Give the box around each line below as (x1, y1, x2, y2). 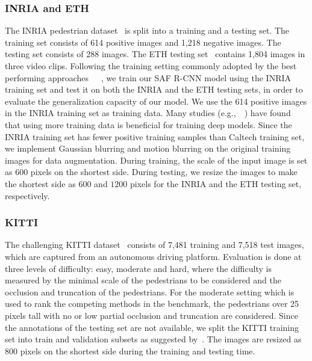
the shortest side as (5, 177, 76, 190)
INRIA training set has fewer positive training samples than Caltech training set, (5, 130, 305, 143)
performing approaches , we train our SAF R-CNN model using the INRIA (5, 71, 292, 84)
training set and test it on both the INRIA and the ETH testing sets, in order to (5, 83, 303, 96)
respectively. (5, 189, 50, 202)
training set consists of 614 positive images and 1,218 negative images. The (5, 35, 281, 48)
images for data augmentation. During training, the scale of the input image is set (5, 153, 308, 166)
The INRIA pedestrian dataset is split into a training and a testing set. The (5, 24, 290, 37)
